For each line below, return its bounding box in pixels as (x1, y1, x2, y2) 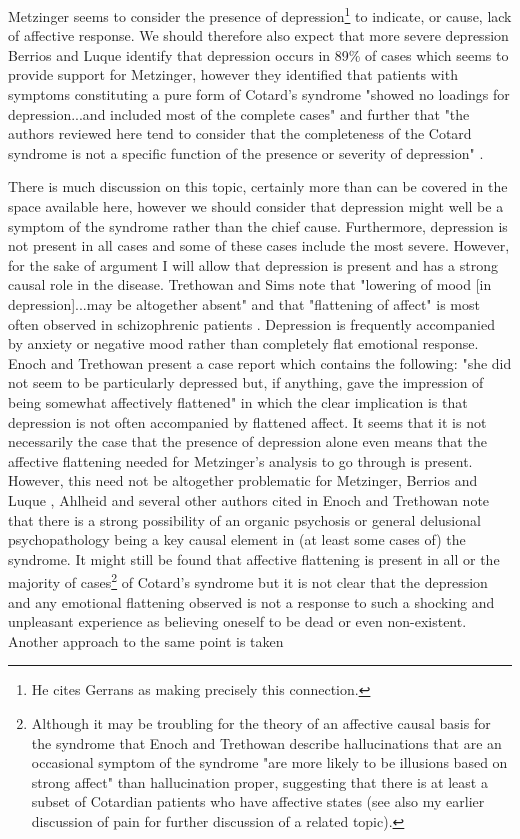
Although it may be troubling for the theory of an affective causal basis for (31, 712, 491, 733)
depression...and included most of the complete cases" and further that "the (8, 103, 470, 124)
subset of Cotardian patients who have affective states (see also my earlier (31, 791, 485, 812)
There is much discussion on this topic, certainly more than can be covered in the (8, 176, 508, 197)
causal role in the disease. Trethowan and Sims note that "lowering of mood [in (8, 274, 492, 295)
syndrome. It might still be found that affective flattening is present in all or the (8, 548, 500, 569)
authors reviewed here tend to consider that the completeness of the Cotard (8, 123, 472, 144)
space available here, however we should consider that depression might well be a (8, 196, 504, 216)
